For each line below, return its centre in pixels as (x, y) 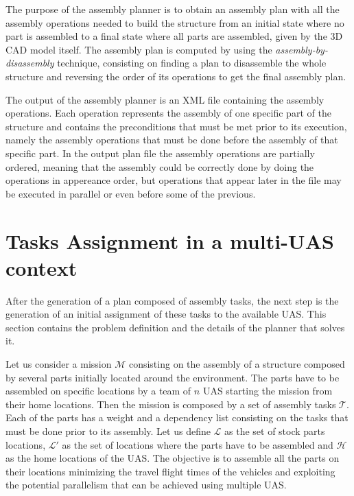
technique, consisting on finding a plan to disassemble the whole (192, 63)
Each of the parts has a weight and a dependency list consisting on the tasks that (177, 417)
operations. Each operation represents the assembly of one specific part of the (168, 113)
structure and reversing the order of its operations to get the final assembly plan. (176, 76)
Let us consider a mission (59, 364)
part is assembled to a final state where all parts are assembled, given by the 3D (174, 36)
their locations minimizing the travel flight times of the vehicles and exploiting (170, 471)
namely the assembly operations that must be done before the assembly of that (172, 140)
